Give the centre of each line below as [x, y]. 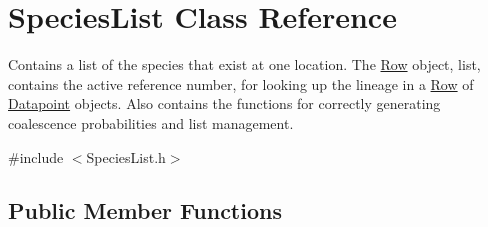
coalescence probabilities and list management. [151, 122]
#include [36, 156]
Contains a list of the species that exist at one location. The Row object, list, [244, 64]
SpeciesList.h [126, 156]
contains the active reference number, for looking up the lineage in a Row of [241, 83]
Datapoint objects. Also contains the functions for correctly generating [224, 103]
